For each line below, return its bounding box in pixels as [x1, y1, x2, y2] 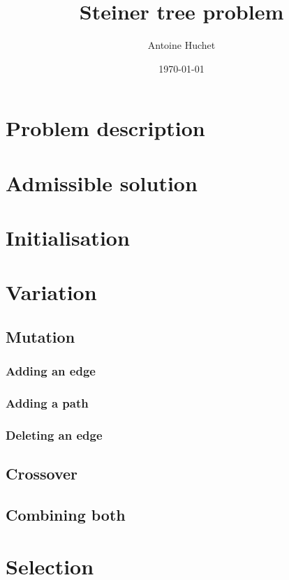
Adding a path [6, 394, 89, 412]
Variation [6, 278, 97, 306]
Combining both [6, 504, 126, 526]
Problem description [6, 114, 205, 142]
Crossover [6, 463, 78, 484]
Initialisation [6, 223, 130, 252]
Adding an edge [6, 362, 96, 380]
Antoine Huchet [147, 38, 216, 52]
